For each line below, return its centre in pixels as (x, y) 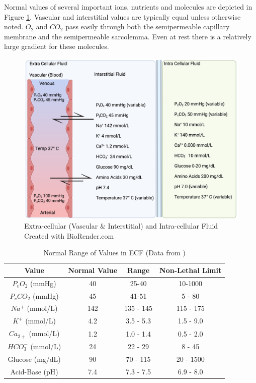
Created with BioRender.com (69, 235)
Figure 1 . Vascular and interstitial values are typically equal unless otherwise (122, 16)
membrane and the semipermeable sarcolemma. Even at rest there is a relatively (128, 36)
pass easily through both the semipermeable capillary (148, 26)
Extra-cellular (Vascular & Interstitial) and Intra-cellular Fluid (121, 226)
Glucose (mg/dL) (34, 359)
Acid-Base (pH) (34, 371)
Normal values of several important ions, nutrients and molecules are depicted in (128, 7)
